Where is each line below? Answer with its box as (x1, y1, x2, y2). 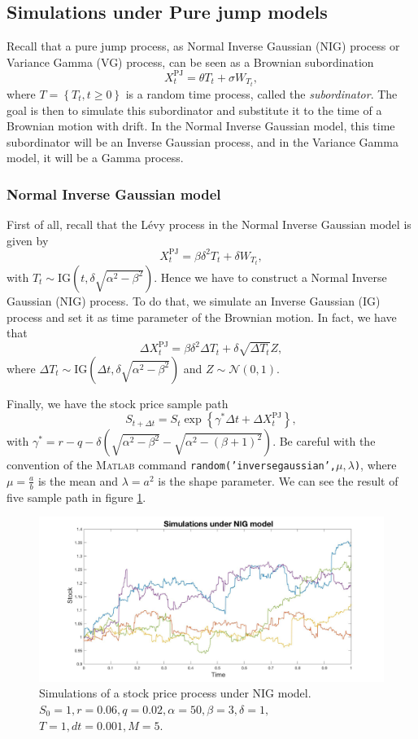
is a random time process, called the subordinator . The (125, 85, 398, 102)
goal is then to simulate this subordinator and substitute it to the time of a (7, 101, 382, 118)
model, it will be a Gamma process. (7, 149, 184, 166)
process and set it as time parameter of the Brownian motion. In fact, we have (7, 308, 397, 325)
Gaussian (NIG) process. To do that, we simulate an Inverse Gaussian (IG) (7, 292, 381, 309)
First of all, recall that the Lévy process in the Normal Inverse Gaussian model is (7, 216, 411, 233)
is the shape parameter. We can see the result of (158, 472, 398, 489)
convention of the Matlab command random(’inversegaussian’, (7, 456, 337, 473)
